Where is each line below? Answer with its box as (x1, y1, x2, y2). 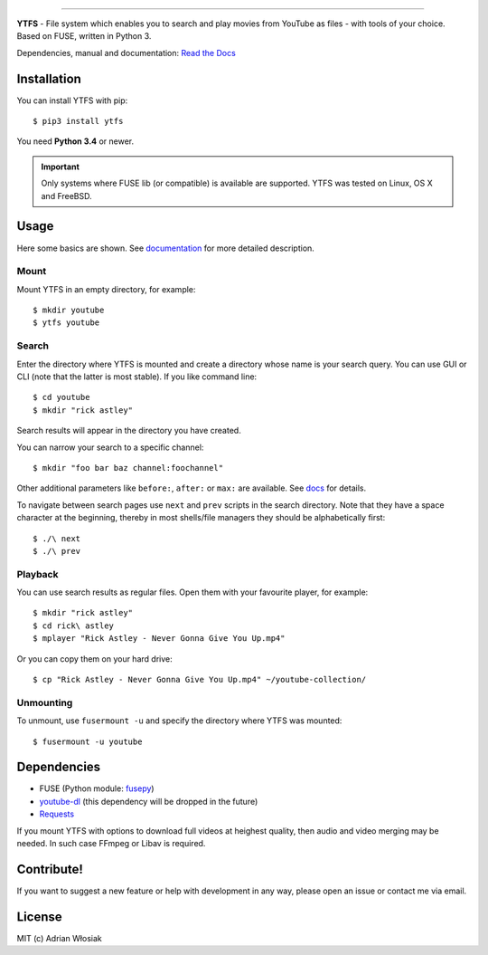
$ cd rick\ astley (33, 620, 115, 631)
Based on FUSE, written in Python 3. (16, 31, 152, 42)
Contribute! (16, 861, 83, 877)
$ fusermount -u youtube (33, 736, 143, 747)
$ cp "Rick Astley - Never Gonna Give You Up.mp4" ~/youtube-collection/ (33, 674, 367, 684)
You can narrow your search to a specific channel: (16, 442, 204, 453)
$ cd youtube (33, 392, 90, 403)
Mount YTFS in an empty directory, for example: (16, 283, 196, 294)
